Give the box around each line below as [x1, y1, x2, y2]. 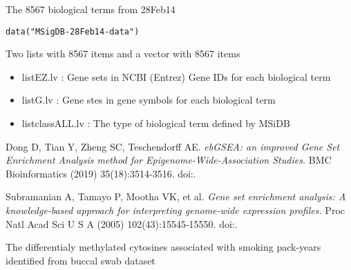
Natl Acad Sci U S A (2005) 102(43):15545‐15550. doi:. [6, 216, 238, 231]
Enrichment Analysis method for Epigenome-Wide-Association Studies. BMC [6, 153, 332, 167]
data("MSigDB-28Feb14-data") [6, 26, 140, 37]
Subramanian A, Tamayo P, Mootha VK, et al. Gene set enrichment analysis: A [6, 189, 346, 204]
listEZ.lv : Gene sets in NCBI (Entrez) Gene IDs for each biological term [21, 69, 331, 84]
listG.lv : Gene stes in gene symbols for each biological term [21, 93, 276, 107]
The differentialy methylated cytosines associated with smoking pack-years [6, 240, 321, 254]
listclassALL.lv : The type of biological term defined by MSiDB [21, 116, 290, 131]
